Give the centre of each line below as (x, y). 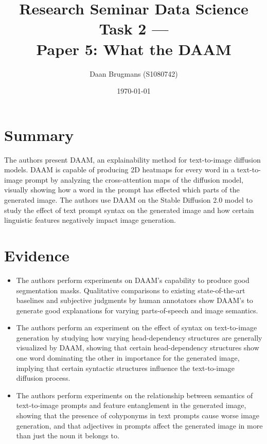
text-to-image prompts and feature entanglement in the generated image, (131, 405)
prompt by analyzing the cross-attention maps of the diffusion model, (134, 179)
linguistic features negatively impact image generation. (90, 220)
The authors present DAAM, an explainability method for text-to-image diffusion (132, 159)
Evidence (37, 255)
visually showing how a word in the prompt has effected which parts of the (122, 190)
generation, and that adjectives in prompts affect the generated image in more (139, 425)
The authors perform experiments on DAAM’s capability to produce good (133, 280)
